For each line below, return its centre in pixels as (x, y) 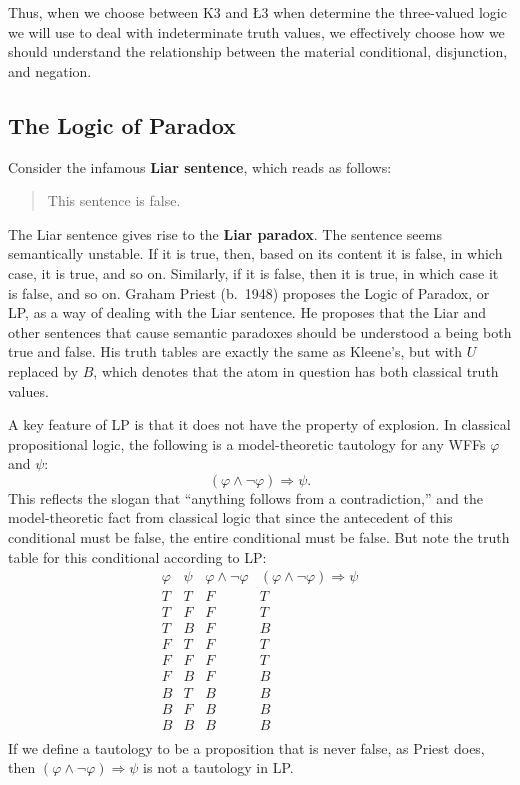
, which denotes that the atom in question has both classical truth (296, 370)
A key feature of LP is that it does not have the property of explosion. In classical (259, 424)
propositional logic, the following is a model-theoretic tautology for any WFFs (247, 443)
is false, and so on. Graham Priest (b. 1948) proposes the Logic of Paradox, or (249, 292)
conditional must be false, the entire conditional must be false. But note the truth (259, 537)
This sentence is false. (114, 200)
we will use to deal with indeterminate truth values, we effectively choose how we (256, 31)
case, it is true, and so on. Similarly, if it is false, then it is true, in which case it (253, 272)
